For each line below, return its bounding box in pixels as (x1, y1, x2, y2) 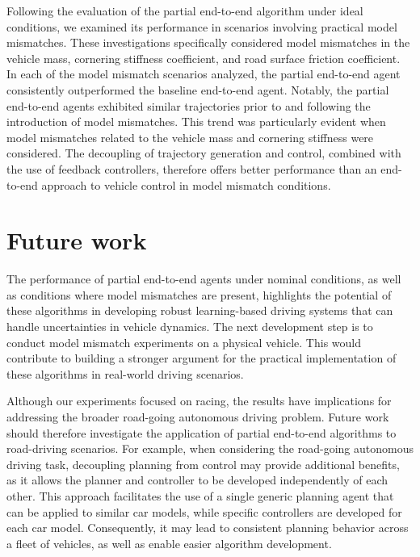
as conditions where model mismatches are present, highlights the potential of (6, 286, 392, 303)
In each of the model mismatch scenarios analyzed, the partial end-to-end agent (6, 65, 401, 82)
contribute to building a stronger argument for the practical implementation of (6, 350, 397, 366)
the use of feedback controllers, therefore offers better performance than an (6, 160, 377, 177)
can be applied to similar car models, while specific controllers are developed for (6, 503, 402, 520)
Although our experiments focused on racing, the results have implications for (6, 392, 392, 409)
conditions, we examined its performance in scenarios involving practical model (6, 18, 397, 35)
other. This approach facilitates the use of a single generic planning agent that (6, 487, 394, 504)
